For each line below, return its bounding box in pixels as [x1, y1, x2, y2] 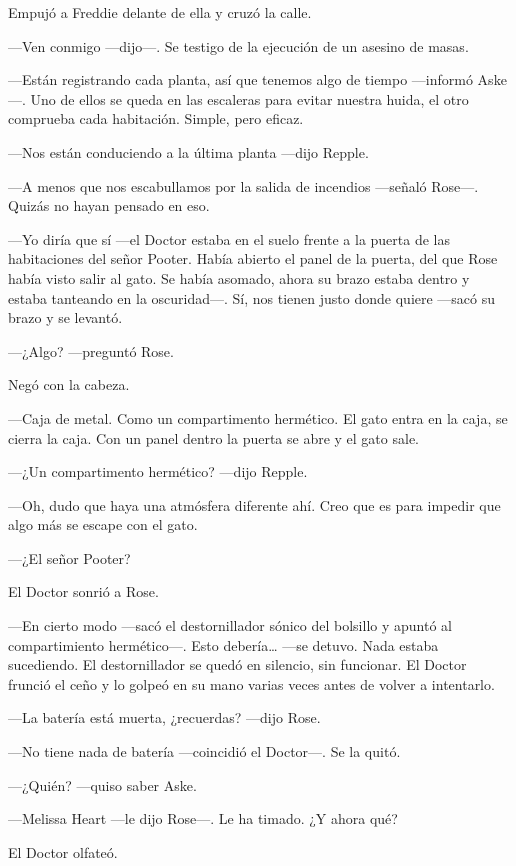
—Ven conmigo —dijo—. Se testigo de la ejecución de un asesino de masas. [8, 35, 469, 56]
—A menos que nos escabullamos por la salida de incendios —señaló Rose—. [8, 175, 479, 196]
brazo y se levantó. [8, 307, 123, 328]
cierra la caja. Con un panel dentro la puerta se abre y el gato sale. [8, 427, 419, 448]
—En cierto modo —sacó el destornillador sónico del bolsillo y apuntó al [8, 615, 452, 636]
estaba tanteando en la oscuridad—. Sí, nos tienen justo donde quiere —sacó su [8, 287, 496, 308]
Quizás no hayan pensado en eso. [8, 195, 210, 216]
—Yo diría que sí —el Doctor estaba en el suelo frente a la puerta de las [8, 228, 451, 249]
